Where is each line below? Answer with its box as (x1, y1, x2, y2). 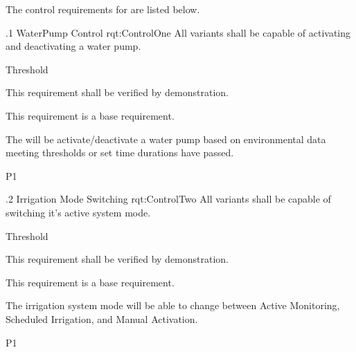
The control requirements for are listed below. (6, 2, 200, 16)
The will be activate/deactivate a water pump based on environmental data (6, 131, 326, 146)
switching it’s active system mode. (6, 205, 151, 219)
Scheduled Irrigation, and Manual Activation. (6, 311, 198, 326)
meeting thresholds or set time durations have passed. (6, 145, 234, 160)
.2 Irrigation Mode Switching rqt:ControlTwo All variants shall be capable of (6, 192, 331, 206)
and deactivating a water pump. (6, 39, 141, 53)
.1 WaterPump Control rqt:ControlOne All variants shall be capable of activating (6, 25, 351, 39)
